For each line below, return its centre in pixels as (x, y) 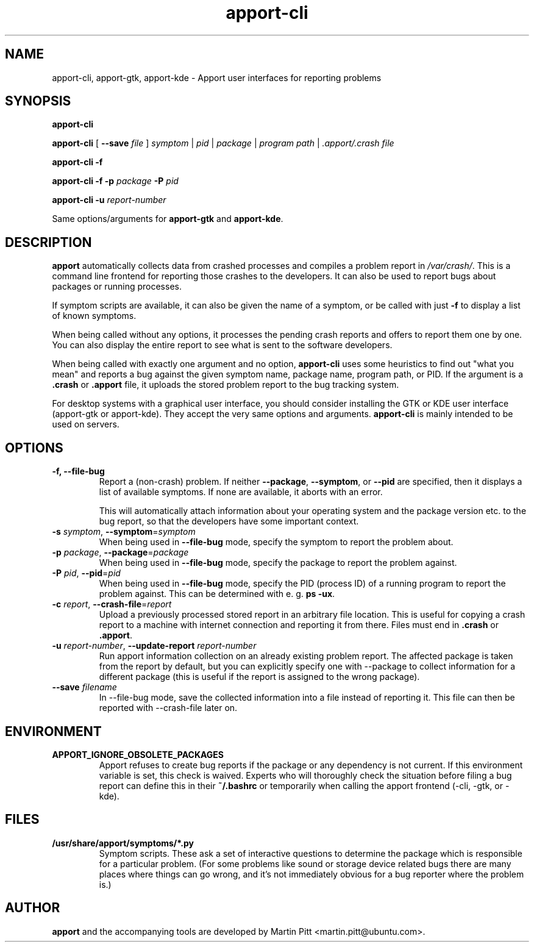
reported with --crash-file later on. (168, 708)
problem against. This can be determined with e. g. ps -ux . (217, 594)
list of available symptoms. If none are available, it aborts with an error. (241, 492)
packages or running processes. (117, 287)
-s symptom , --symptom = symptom (124, 532)
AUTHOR (33, 908)
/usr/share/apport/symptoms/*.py (123, 843)
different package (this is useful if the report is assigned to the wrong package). (259, 677)
